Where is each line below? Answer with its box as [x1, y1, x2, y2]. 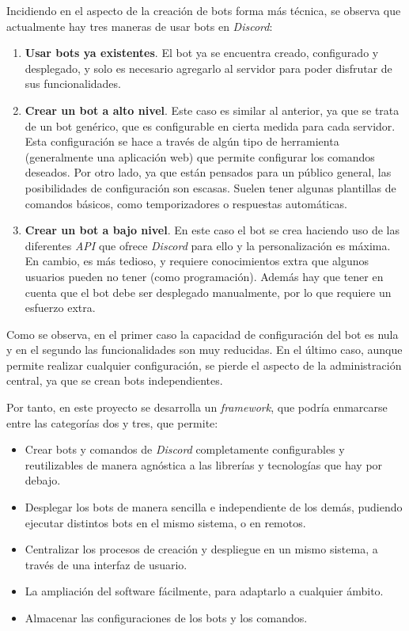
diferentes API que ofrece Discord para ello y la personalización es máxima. [25, 237, 391, 253]
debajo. [25, 472, 61, 488]
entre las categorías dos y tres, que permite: [6, 414, 218, 431]
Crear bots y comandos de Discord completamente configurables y [25, 441, 345, 458]
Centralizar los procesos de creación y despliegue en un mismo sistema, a [25, 541, 378, 557]
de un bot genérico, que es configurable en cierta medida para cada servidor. [25, 117, 396, 134]
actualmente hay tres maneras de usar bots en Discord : [6, 17, 273, 34]
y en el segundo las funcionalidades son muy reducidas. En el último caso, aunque [6, 341, 403, 358]
